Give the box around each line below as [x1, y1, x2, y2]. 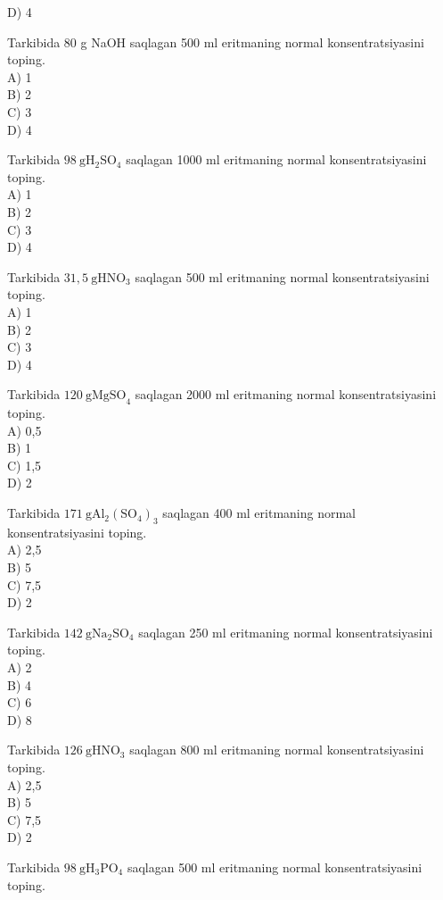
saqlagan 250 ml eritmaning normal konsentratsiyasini [138, 622, 433, 641]
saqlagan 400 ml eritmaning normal [162, 504, 357, 522]
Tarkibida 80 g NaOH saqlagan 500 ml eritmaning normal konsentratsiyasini [7, 32, 424, 51]
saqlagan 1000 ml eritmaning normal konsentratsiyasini [126, 150, 427, 169]
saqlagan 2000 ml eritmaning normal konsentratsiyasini [135, 385, 437, 404]
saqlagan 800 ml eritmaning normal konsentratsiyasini [129, 740, 424, 759]
